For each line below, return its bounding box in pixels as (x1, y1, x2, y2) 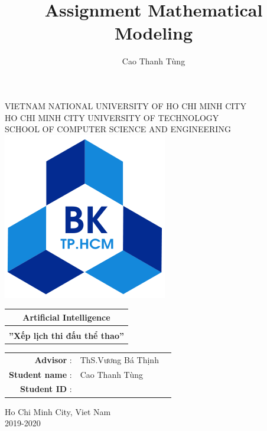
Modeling (114, 21, 193, 45)
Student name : (9, 368, 72, 380)
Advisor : (34, 353, 72, 365)
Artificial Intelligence (22, 311, 110, 323)
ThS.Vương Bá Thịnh (80, 353, 159, 365)
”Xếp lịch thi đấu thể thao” (9, 329, 124, 341)
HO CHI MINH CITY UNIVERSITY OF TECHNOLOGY (5, 111, 219, 123)
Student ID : (20, 383, 72, 395)
